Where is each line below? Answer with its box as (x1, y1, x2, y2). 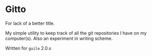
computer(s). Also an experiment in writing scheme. (5, 35, 113, 41)
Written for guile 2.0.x (5, 45, 51, 51)
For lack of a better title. (5, 20, 55, 26)
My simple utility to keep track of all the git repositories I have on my (5, 30, 147, 36)
